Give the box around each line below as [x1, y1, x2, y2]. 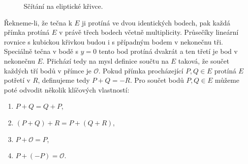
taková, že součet [178, 55, 229, 66]
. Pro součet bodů [130, 75, 184, 85]
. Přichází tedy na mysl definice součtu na [42, 55, 169, 66]
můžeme [215, 75, 240, 85]
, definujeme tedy [38, 75, 90, 85]
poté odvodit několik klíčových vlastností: [4, 84, 129, 94]
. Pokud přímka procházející [98, 65, 184, 75]
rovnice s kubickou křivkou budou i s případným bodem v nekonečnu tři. [4, 36, 223, 47]
